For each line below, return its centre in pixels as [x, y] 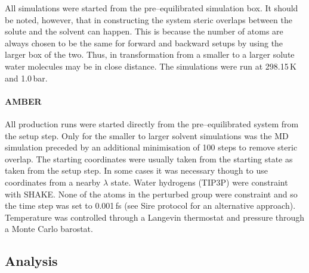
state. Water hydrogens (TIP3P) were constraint [199, 182]
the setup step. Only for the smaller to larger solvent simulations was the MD [147, 135]
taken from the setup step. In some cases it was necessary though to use [136, 170]
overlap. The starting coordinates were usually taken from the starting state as [149, 159]
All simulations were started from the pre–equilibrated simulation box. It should [152, 8]
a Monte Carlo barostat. [49, 229]
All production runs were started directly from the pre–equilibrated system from [152, 123]
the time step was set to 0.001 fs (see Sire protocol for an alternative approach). [150, 205]
